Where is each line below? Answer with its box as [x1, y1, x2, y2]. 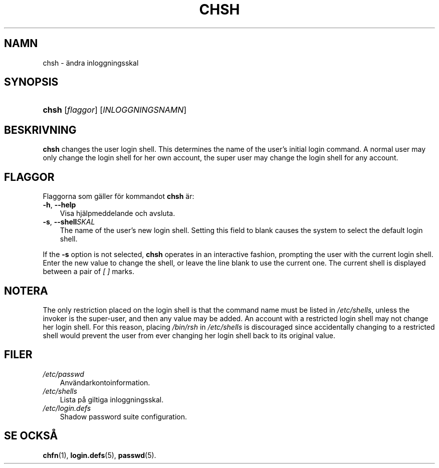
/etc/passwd [43, 369, 84, 378]
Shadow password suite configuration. [60, 412, 187, 421]
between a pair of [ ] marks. [43, 267, 134, 276]
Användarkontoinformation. [60, 378, 150, 387]
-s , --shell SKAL [43, 217, 95, 226]
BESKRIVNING [4, 123, 77, 136]
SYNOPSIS [4, 76, 59, 89]
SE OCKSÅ [4, 429, 58, 442]
